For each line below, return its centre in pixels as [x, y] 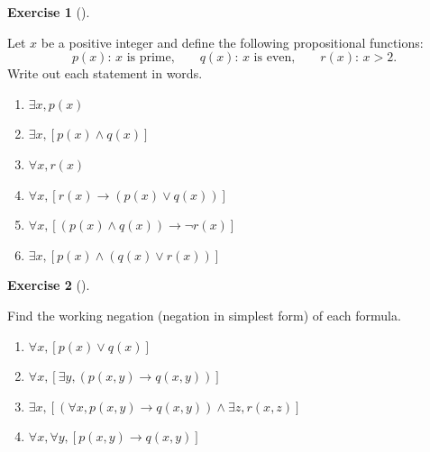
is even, [274, 58]
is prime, [151, 58]
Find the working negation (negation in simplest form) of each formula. [204, 315]
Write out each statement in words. [105, 73]
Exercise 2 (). [49, 285]
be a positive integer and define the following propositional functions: [232, 42]
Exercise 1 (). [49, 12]
